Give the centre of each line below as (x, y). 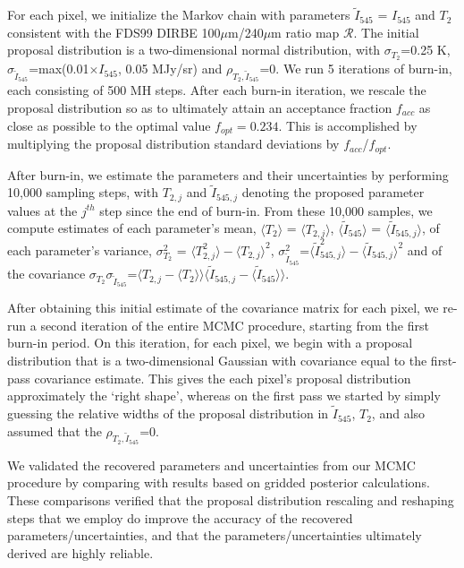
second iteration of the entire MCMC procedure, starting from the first (235, 325)
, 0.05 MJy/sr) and (170, 69)
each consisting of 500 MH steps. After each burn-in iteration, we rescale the (217, 90)
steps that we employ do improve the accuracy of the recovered (180, 517)
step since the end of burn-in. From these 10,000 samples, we (266, 210)
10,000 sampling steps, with (83, 192)
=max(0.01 (59, 69)
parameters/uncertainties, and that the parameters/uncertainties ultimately (215, 535)
